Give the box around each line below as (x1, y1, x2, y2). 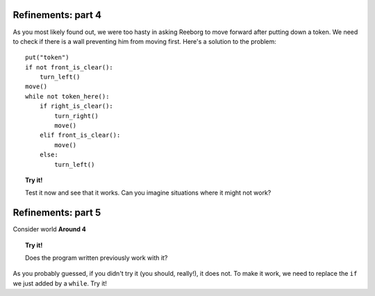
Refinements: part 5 (12, 207, 101, 219)
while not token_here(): (25, 92, 110, 100)
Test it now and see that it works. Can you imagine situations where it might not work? (25, 188, 272, 197)
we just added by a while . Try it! (12, 279, 108, 288)
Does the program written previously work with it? (25, 254, 168, 262)
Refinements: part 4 (12, 9, 102, 21)
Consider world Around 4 (12, 225, 87, 233)
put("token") (25, 54, 69, 62)
